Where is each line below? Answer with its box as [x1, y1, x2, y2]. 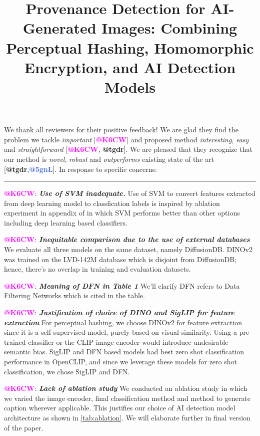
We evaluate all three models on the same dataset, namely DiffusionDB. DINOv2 [4, 244, 252, 255]
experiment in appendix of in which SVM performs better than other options [4, 207, 240, 218]
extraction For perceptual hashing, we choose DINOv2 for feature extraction [4, 317, 242, 327]
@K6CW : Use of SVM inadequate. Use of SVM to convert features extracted [4, 188, 255, 198]
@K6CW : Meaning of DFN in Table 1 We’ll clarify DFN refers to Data [4, 280, 240, 291]
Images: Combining [101, 18, 237, 38]
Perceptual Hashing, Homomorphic [6, 37, 254, 58]
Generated [22, 18, 96, 38]
